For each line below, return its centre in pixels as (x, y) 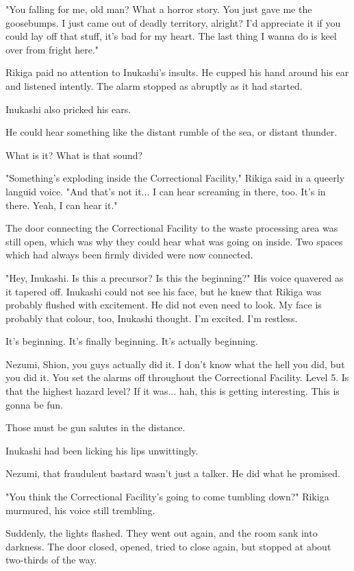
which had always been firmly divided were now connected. (129, 255)
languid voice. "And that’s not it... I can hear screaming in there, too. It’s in (166, 191)
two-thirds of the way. (51, 560)
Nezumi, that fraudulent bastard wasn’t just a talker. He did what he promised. (173, 473)
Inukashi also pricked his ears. (68, 109)
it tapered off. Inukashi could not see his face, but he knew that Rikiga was (164, 291)
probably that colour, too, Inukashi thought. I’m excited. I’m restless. (152, 318)
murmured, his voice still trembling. (80, 510)
